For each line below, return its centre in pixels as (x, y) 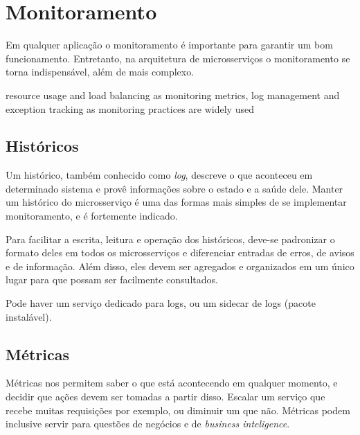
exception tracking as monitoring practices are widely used (130, 108)
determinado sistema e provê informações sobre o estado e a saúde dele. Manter (174, 188)
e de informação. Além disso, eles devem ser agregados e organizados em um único (180, 266)
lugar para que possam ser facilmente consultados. (112, 279)
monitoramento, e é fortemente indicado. (92, 216)
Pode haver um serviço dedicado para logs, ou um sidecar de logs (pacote (161, 303)
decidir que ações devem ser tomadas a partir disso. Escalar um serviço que (165, 397)
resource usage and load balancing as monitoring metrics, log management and (173, 95)
